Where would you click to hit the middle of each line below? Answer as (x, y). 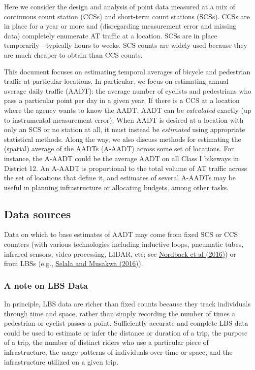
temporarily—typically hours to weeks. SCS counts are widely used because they (126, 45)
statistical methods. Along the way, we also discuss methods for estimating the (123, 139)
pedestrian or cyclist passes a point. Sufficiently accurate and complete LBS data (126, 323)
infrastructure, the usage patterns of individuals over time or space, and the (118, 352)
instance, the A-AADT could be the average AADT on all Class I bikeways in (122, 158)
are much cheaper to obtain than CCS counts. (73, 54)
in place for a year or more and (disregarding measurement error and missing (120, 26)
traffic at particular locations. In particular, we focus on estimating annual (116, 81)
